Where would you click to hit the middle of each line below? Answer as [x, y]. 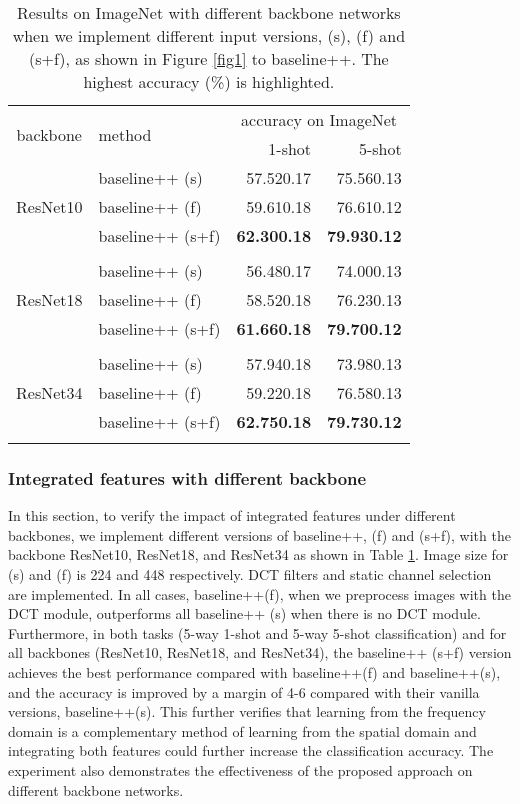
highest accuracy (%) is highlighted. [209, 81]
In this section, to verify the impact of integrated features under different [232, 515]
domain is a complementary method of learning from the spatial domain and [242, 730]
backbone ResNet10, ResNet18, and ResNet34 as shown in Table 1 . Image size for [258, 554]
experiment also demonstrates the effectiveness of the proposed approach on [240, 769]
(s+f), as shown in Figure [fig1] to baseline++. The [208, 58]
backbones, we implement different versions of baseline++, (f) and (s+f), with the [259, 534]
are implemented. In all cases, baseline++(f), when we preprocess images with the [259, 593]
